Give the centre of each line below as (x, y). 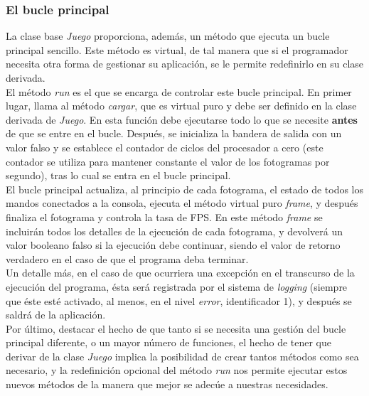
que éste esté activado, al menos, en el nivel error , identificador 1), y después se (179, 300)
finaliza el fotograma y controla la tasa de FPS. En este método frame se (164, 216)
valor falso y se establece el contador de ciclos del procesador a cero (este (165, 147)
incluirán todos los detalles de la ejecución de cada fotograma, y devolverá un (175, 231)
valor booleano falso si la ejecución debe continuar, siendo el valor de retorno (173, 245)
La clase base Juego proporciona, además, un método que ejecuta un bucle (168, 36)
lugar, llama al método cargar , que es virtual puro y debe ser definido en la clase (181, 106)
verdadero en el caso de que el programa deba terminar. (127, 258)
